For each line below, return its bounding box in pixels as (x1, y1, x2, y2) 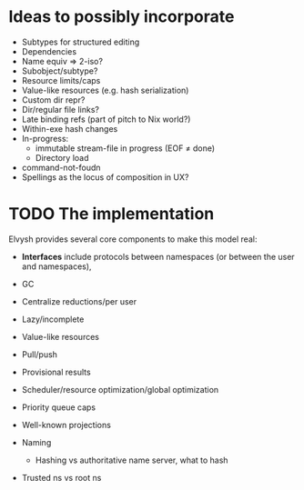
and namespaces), (21, 261, 92, 272)
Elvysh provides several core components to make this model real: (8, 234, 258, 245)
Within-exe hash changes (21, 123, 118, 134)
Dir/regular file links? (21, 104, 100, 115)
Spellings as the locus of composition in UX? (21, 171, 189, 183)
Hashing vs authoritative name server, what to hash (35, 455, 228, 465)
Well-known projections (21, 419, 111, 430)
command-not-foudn (21, 162, 101, 173)
